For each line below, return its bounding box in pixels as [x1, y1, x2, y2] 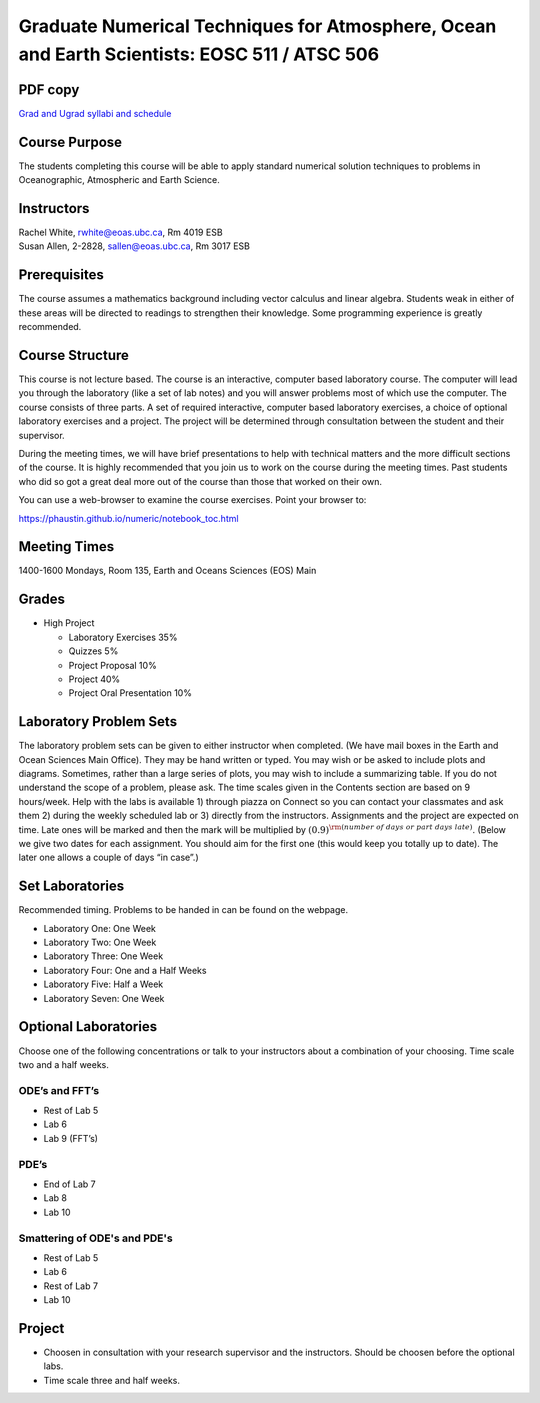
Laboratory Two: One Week [43, 936, 157, 949]
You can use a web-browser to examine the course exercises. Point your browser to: [18, 494, 367, 506]
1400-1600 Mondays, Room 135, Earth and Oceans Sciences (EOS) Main [18, 565, 317, 577]
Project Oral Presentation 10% [68, 687, 192, 699]
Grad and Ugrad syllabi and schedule [18, 107, 172, 119]
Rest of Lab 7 [43, 1280, 99, 1292]
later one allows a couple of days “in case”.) [18, 851, 199, 864]
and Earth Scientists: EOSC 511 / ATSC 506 [18, 43, 380, 65]
